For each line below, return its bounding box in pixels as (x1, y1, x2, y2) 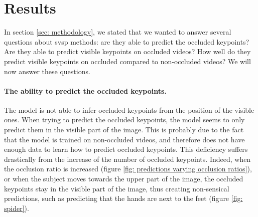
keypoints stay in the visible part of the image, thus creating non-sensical (4, 183, 229, 193)
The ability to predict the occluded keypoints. (4, 85, 167, 96)
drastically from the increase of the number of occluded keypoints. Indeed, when (4, 153, 251, 164)
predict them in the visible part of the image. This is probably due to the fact (4, 124, 244, 135)
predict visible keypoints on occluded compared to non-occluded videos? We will (4, 56, 251, 66)
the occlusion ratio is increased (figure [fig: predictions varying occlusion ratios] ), (4, 163, 252, 174)
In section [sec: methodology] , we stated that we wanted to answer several (4, 27, 231, 37)
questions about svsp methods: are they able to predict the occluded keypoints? (4, 36, 249, 47)
